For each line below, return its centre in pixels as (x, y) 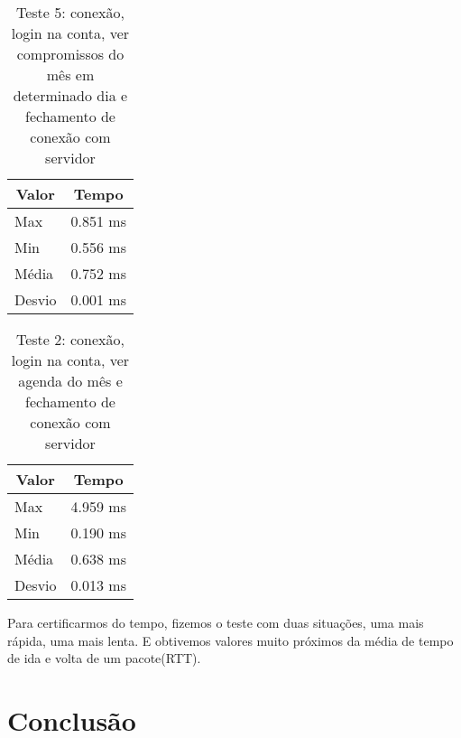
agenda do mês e (70, 381)
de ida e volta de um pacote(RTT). (104, 658)
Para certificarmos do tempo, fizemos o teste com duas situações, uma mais (216, 622)
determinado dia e (70, 95)
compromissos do (70, 54)
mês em (70, 75)
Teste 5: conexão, (70, 12)
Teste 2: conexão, (70, 339)
